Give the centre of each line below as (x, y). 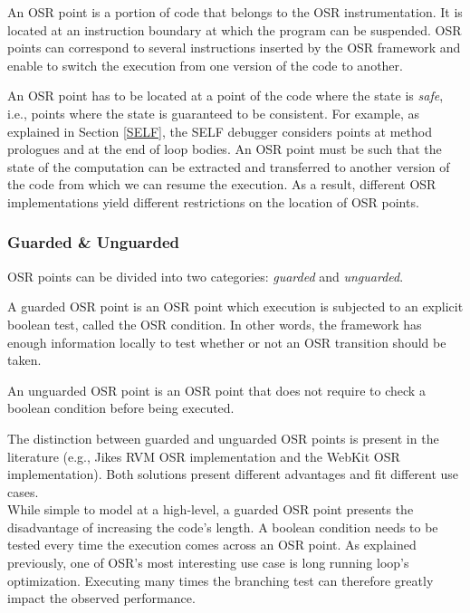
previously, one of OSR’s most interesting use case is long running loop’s (208, 563)
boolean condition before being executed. (121, 408)
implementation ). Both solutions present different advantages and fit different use (233, 474)
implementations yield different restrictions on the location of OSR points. (213, 201)
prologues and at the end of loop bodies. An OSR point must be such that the (225, 149)
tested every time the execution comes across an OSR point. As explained (212, 545)
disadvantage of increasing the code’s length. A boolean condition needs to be (223, 527)
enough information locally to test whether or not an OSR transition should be (227, 342)
